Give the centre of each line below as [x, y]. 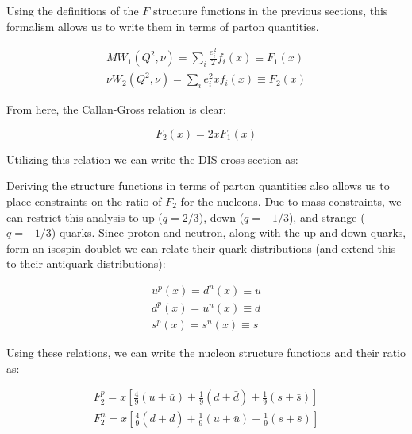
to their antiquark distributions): [86, 263]
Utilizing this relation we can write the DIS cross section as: [152, 159]
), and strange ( [327, 217]
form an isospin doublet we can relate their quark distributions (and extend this [201, 248]
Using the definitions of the [73, 10]
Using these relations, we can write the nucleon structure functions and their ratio [206, 352]
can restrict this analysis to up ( [85, 217]
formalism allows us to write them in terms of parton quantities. [163, 26]
